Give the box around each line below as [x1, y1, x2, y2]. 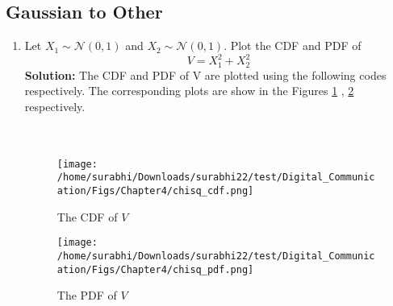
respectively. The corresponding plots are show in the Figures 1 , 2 [24, 82, 354, 99]
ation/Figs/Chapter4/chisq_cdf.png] [56, 185, 254, 197]
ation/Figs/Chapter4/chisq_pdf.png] [56, 263, 254, 275]
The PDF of [56, 287, 117, 304]
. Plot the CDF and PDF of [224, 37, 362, 54]
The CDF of [56, 208, 118, 225]
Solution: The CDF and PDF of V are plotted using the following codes [24, 66, 387, 83]
